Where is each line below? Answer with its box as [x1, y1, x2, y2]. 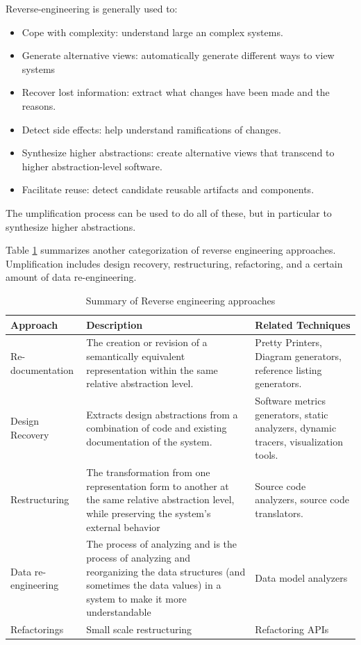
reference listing [255, 362, 322, 377]
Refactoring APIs [255, 622, 329, 637]
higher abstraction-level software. [22, 158, 162, 173]
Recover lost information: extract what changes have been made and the [22, 85, 330, 99]
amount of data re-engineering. [6, 270, 137, 284]
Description [86, 317, 143, 332]
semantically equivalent [86, 348, 185, 363]
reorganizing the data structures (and [86, 564, 246, 578]
